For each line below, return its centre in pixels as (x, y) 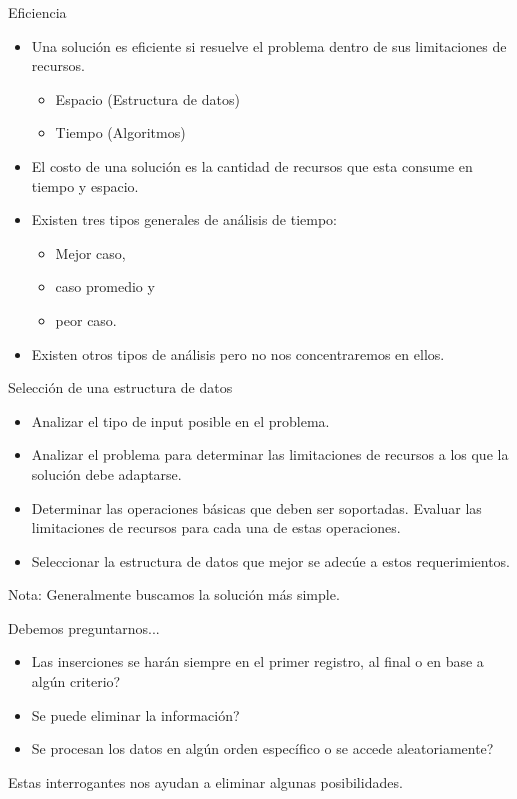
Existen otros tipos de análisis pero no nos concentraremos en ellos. (238, 353)
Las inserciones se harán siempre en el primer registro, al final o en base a (257, 661)
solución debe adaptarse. (106, 473)
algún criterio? (76, 681)
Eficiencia (37, 12)
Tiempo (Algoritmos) (120, 132)
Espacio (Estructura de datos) (147, 98)
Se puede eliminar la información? (135, 714)
